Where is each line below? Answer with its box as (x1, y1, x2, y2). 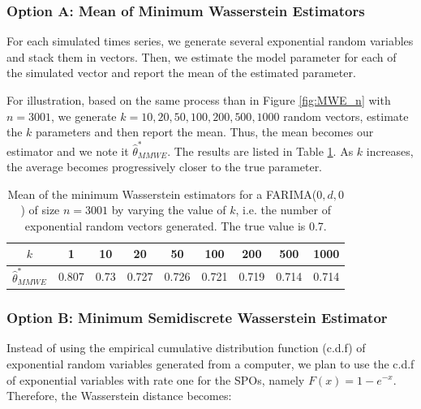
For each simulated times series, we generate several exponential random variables (6, 32, 414, 50)
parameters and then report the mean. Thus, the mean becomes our (36, 123, 374, 140)
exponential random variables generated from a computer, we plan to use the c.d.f (6, 355, 415, 372)
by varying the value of (111, 201, 226, 218)
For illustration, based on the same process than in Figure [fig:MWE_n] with (6, 92, 391, 108)
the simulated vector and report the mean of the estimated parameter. (6, 64, 356, 81)
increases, (366, 142, 414, 159)
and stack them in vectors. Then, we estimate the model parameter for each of (6, 48, 397, 65)
